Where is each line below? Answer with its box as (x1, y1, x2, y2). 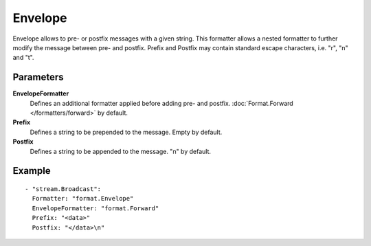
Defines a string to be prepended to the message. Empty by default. (30, 128, 223, 136)
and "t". (12, 54, 34, 62)
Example (12, 165, 51, 177)
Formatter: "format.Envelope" (32, 194, 134, 203)
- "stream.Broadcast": (25, 185, 102, 192)
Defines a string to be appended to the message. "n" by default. (30, 147, 212, 155)
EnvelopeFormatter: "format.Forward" (32, 204, 159, 212)
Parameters (12, 71, 64, 83)
